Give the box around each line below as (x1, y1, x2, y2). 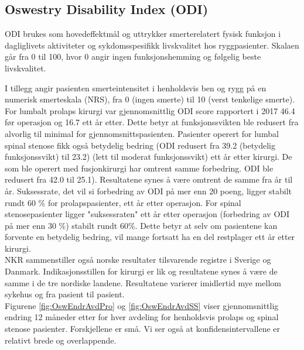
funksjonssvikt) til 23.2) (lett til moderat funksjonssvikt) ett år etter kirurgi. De (5, 150, 292, 163)
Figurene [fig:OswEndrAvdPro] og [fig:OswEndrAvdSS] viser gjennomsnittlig (5, 299, 279, 311)
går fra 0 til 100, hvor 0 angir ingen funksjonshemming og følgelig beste (5, 50, 261, 63)
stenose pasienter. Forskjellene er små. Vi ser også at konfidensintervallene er (5, 322, 280, 335)
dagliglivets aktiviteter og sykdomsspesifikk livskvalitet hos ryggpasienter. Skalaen (5, 39, 299, 51)
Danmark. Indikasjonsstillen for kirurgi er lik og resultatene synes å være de (5, 265, 278, 277)
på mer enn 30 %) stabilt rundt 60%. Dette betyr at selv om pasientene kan (5, 219, 278, 231)
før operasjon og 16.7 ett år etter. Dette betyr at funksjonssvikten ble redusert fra (5, 116, 299, 128)
